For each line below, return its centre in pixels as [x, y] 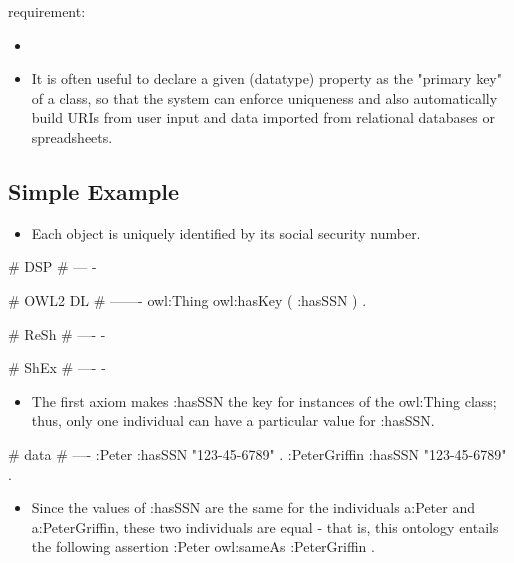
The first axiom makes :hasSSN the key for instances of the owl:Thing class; [264, 400]
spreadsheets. [72, 136]
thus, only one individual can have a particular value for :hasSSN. [233, 420]
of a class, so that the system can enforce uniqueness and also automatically [264, 97]
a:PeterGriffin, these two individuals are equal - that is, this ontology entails [265, 526]
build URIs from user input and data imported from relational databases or [263, 117]
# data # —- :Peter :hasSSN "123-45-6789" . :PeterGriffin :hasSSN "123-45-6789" [257, 453]
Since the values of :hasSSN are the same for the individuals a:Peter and [253, 507]
